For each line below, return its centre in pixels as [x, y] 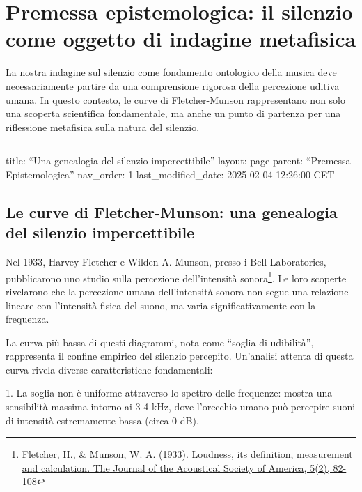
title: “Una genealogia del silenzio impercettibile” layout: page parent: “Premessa [178, 161]
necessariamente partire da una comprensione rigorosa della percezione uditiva [173, 85]
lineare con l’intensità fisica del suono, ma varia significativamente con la [161, 305]
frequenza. [27, 319]
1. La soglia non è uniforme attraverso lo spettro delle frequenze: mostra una [169, 393]
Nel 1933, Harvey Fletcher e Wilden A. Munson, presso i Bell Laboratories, [166, 262]
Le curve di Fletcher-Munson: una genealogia [172, 212]
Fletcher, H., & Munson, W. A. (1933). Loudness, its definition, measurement [187, 454]
